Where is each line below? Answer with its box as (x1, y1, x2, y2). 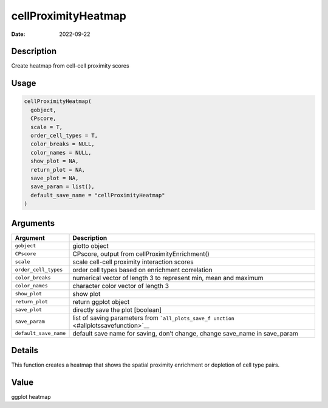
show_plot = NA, (30, 158, 79, 164)
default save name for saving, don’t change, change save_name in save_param (72, 329, 299, 337)
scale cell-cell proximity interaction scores (72, 258, 194, 266)
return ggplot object (72, 297, 130, 306)
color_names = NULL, (30, 149, 92, 156)
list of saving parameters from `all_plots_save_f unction (72, 314, 235, 322)
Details (11, 345, 39, 356)
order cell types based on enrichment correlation (72, 266, 213, 274)
